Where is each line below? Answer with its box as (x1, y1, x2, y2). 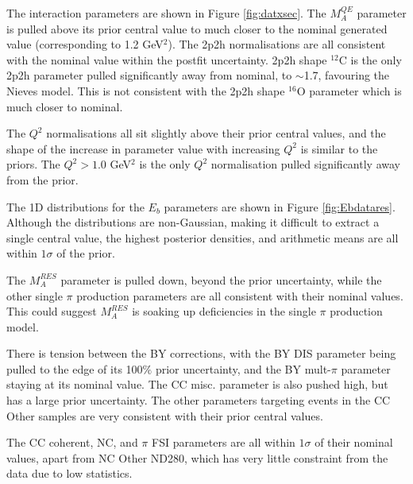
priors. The (6, 156, 60, 172)
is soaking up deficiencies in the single (132, 303, 316, 319)
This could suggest (6, 303, 97, 319)
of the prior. (56, 245, 115, 261)
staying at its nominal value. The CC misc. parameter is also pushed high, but (6, 376, 388, 393)
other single (6, 287, 63, 304)
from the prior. (6, 171, 79, 188)
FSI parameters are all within (152, 434, 295, 451)
